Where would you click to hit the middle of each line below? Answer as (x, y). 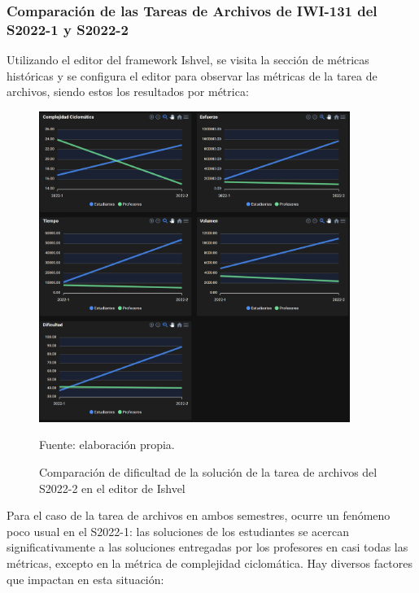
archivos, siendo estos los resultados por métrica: (128, 92)
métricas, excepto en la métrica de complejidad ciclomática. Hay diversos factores (209, 563)
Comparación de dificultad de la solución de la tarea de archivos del (208, 472)
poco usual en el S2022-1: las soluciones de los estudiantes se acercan (178, 531)
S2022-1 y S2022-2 (68, 29)
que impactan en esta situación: (85, 579)
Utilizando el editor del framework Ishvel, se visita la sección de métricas (188, 60)
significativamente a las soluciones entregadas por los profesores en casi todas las (207, 547)
